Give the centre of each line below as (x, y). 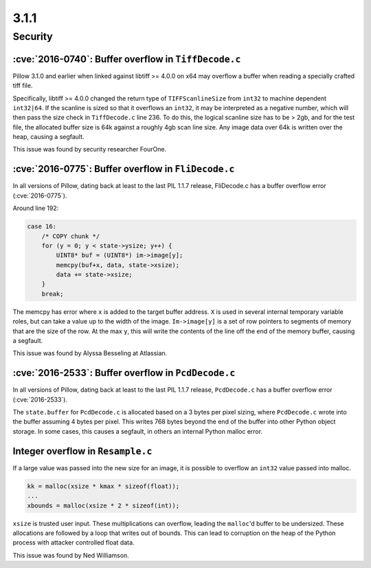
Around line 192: (36, 208)
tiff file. (23, 85)
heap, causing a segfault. (49, 137)
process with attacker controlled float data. (74, 543)
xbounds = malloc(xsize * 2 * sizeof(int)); (103, 505)
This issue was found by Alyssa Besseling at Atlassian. (90, 353)
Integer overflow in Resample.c (82, 451)
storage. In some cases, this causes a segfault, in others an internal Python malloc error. (138, 431)
